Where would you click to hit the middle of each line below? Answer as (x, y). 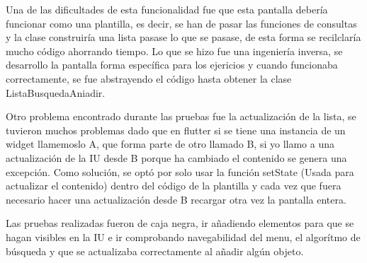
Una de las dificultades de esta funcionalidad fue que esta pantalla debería (167, 9)
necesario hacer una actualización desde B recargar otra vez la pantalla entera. (176, 199)
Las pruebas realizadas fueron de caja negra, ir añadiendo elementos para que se (180, 223)
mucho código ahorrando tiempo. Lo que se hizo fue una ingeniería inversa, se (174, 51)
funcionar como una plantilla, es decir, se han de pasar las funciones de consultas (181, 23)
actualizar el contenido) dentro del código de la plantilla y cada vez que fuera (174, 186)
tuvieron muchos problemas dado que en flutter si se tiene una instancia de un (176, 130)
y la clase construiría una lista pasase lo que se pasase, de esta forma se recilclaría (183, 37)
